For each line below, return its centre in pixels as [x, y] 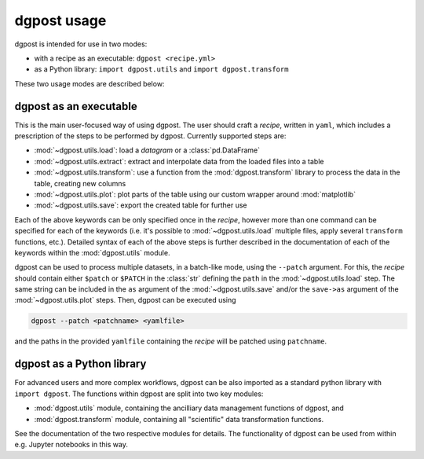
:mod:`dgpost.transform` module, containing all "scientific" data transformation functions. [179, 419]
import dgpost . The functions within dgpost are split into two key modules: [139, 394]
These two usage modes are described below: [90, 83]
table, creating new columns [80, 183]
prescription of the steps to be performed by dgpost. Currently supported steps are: [150, 136]
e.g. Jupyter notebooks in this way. [71, 445]
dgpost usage [60, 20]
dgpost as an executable [76, 106]
